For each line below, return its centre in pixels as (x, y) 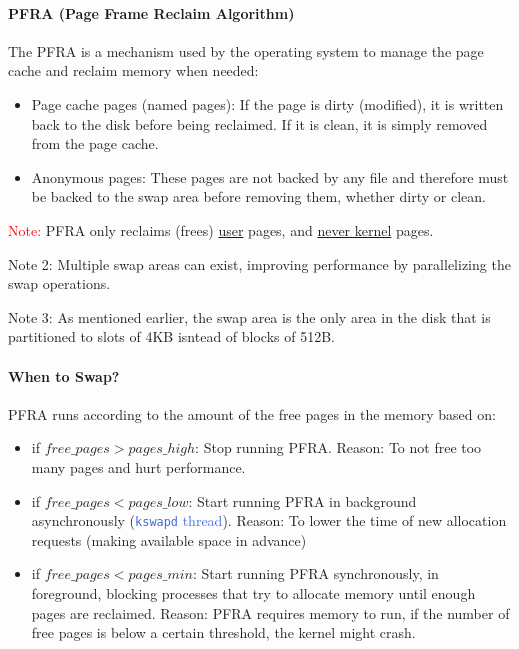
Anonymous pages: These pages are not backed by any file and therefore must (270, 176)
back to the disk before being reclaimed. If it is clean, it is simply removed (259, 123)
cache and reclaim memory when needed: (133, 70)
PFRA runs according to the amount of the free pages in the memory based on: (252, 413)
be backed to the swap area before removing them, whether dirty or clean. (258, 196)
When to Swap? (64, 375)
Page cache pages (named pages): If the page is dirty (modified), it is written (267, 103)
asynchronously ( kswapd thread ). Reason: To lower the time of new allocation (269, 520)
